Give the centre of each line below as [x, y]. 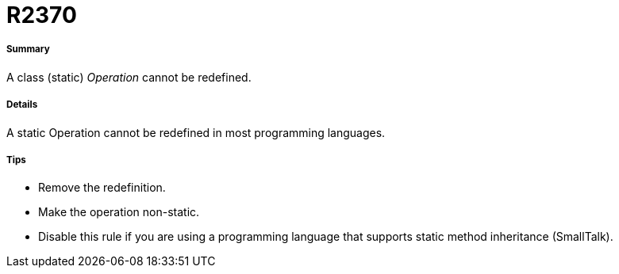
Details [22, 105]
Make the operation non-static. [119, 212]
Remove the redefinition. [102, 188]
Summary [28, 49]
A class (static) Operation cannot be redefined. [129, 77]
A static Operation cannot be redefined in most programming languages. [196, 132]
